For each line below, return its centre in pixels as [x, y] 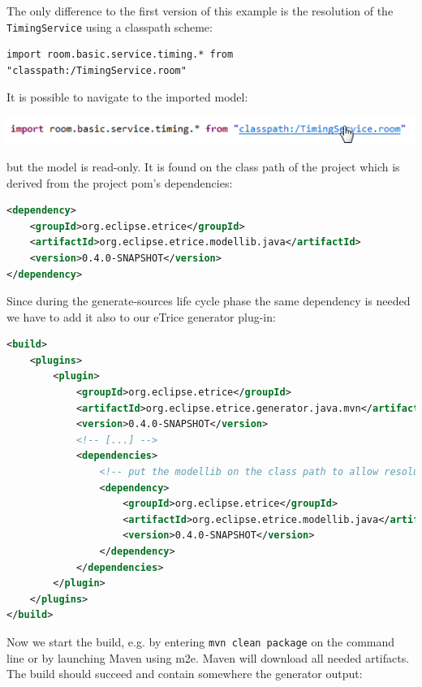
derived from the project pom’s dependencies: [120, 182]
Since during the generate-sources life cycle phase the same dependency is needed [209, 301]
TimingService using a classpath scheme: [110, 26]
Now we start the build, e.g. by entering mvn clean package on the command [201, 641]
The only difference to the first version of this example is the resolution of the [200, 11]
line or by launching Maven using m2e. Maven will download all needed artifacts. [208, 657]
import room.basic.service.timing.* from [120, 55]
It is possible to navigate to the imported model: [127, 97]
